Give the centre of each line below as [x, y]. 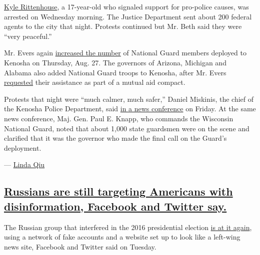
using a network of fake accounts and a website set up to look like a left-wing [122, 237]
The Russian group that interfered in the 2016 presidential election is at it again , [128, 227]
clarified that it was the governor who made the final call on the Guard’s [115, 138]
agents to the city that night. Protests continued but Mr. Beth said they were [123, 26]
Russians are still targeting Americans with [118, 191]
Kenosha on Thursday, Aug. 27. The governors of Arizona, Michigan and [115, 62]
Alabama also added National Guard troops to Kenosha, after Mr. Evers [115, 72]
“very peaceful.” [28, 36]
